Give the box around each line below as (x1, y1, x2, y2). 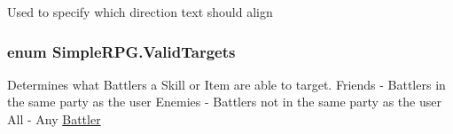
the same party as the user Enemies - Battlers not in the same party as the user (7, 92, 441, 111)
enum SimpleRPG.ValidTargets (7, 40, 236, 62)
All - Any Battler (7, 110, 101, 128)
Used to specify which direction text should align (7, 3, 273, 20)
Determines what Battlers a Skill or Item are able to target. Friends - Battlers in (7, 75, 446, 93)
